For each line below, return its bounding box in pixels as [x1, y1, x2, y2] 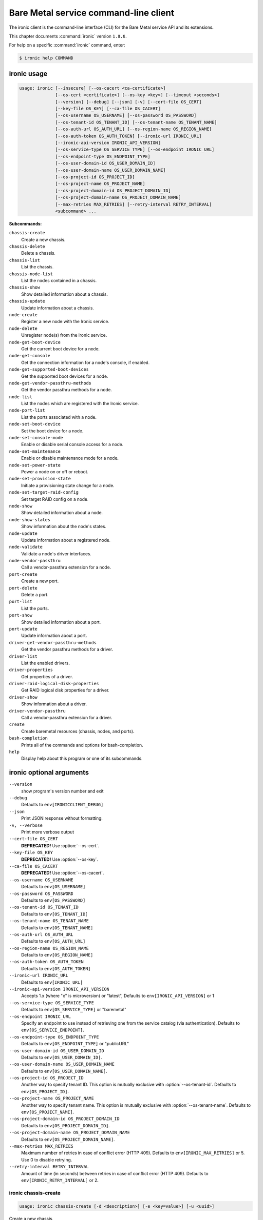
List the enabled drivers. [21, 660, 70, 666]
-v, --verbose [9, 822, 43, 828]
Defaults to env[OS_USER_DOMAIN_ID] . [21, 1054, 102, 1060]
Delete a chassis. [21, 250, 56, 256]
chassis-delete [9, 244, 46, 249]
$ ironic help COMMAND [19, 55, 74, 61]
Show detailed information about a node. [21, 510, 103, 516]
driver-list [9, 653, 38, 659]
